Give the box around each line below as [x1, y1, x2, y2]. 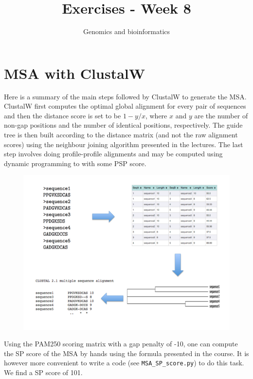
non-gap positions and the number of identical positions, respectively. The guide [4, 120, 243, 130]
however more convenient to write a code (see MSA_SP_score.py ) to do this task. [4, 358, 244, 368]
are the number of [194, 110, 248, 120]
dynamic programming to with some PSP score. [4, 158, 146, 168]
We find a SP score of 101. [4, 367, 83, 377]
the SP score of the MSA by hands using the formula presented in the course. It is [4, 348, 249, 358]
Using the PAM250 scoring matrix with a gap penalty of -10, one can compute [4, 339, 238, 348]
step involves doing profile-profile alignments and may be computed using [4, 149, 223, 159]
